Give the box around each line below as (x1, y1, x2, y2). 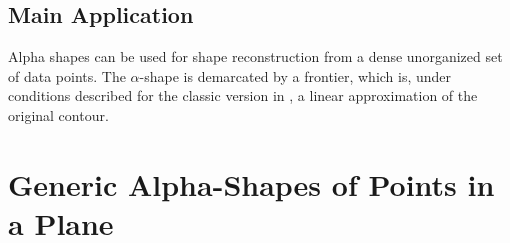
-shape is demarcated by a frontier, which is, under (139, 65, 452, 86)
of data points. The (8, 65, 126, 86)
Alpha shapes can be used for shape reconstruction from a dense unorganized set (8, 46, 503, 67)
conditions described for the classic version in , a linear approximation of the (8, 85, 478, 106)
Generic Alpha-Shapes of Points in (8, 163, 495, 204)
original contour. (8, 104, 109, 125)
